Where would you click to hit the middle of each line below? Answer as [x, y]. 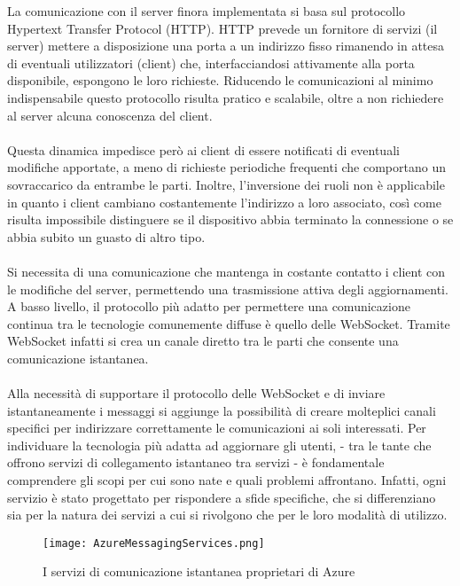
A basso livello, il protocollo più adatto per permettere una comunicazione [209, 306]
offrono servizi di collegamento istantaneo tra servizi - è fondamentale [196, 462]
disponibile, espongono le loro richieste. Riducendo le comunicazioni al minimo [220, 80]
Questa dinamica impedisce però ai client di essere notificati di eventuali [203, 149]
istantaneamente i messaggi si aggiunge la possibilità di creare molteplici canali [222, 410]
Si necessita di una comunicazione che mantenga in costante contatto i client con [226, 271]
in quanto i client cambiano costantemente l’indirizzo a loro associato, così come [224, 202]
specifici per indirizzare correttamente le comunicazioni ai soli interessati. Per [217, 428]
